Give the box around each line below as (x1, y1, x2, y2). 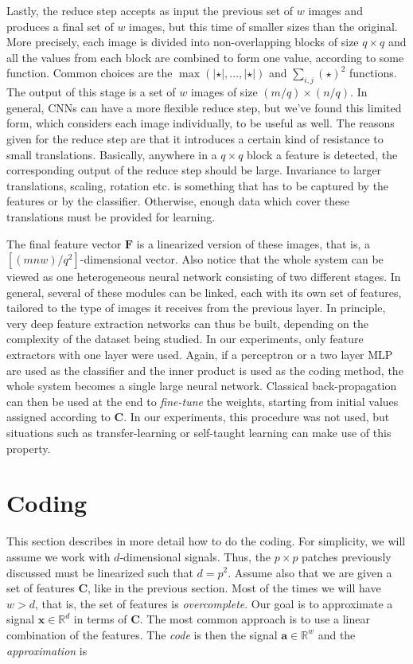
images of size (190, 84, 258, 100)
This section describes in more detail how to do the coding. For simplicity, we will (6, 533, 406, 549)
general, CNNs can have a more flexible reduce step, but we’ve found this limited (6, 99, 402, 115)
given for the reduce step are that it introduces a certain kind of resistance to (6, 130, 384, 146)
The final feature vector (6, 235, 122, 252)
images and (308, 2, 363, 18)
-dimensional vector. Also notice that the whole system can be (80, 251, 384, 268)
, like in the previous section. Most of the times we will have (88, 580, 381, 596)
